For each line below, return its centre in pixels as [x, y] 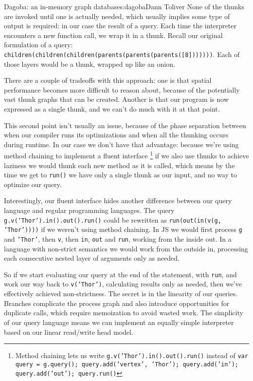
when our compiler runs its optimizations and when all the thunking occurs [116, 135]
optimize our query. [33, 184]
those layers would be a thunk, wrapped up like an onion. [90, 64]
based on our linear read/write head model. [69, 332]
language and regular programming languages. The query [89, 210]
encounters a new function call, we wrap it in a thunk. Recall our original [113, 35]
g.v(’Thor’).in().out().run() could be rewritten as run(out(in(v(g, [113, 219]
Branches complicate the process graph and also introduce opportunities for [117, 303]
